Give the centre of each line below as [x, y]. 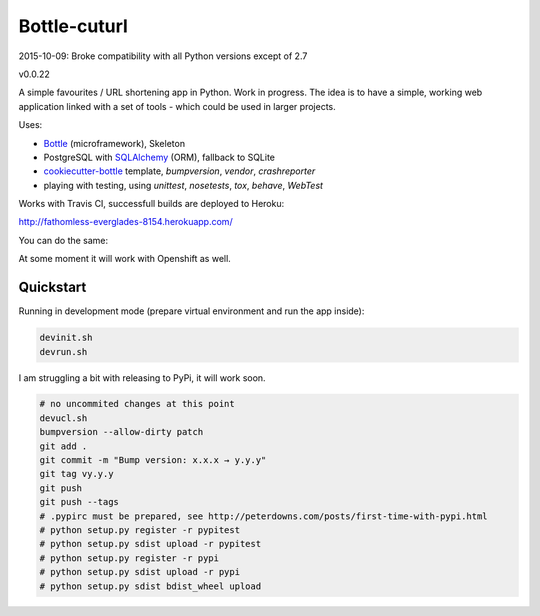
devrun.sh [63, 351]
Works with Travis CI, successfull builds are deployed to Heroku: [151, 204]
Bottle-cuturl [73, 26]
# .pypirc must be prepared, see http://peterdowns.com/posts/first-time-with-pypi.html [264, 516]
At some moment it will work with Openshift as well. [125, 259]
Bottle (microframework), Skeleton [114, 143]
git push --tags [79, 502]
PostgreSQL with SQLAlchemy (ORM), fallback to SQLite [159, 157]
